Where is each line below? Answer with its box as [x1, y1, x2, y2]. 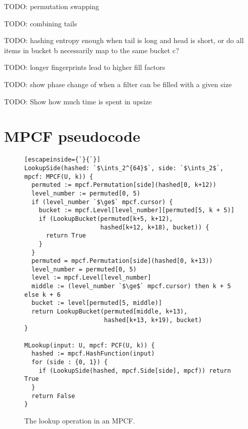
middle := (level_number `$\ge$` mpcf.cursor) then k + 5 [31, 283, 231, 290]
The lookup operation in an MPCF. [24, 415, 135, 425]
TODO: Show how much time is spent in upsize [4, 96, 152, 106]
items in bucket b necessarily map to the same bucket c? [4, 45, 179, 55]
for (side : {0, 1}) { [31, 359, 108, 366]
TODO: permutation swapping [4, 1, 99, 11]
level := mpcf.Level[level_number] [31, 274, 151, 282]
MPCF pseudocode [4, 126, 140, 146]
